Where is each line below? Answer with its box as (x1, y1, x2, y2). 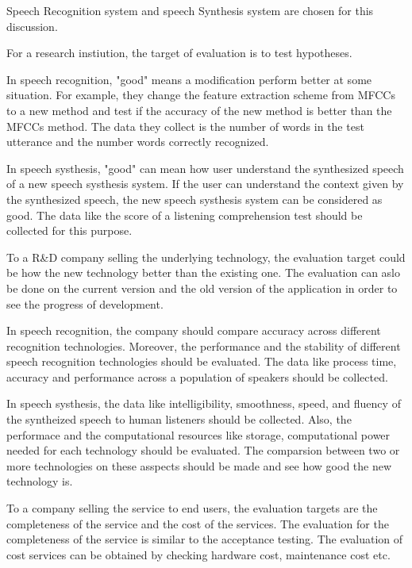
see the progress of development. (6, 295, 164, 312)
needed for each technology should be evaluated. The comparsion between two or (6, 442, 400, 459)
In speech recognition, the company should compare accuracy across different (6, 322, 381, 339)
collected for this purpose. (6, 222, 133, 239)
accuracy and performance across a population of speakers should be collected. (6, 368, 388, 385)
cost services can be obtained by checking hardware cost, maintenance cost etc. (6, 546, 391, 562)
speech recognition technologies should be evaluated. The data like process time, (6, 353, 397, 370)
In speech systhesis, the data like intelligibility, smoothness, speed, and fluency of (6, 395, 401, 412)
